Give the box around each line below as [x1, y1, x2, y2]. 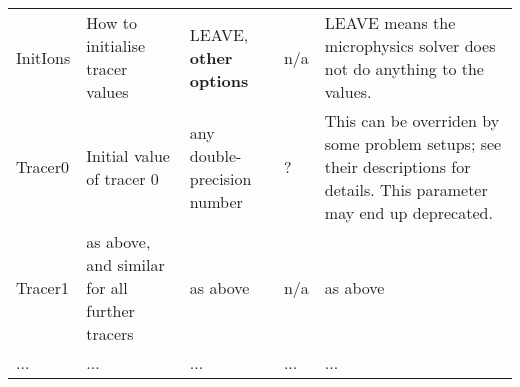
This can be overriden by [324, 109, 500, 132]
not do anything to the [324, 57, 484, 80]
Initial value [86, 143, 170, 167]
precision [189, 166, 252, 190]
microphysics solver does [324, 34, 496, 57]
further [86, 299, 135, 322]
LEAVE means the [324, 11, 456, 34]
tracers [86, 322, 134, 345]
